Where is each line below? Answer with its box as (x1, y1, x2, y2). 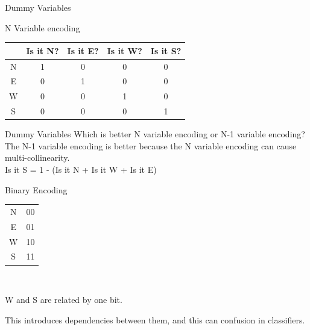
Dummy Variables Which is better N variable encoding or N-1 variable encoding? (5, 128, 305, 140)
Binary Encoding (5, 183, 68, 196)
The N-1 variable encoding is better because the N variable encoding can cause (5, 139, 297, 152)
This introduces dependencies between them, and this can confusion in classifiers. (5, 313, 305, 326)
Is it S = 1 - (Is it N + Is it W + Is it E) (5, 163, 157, 175)
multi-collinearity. (5, 151, 70, 164)
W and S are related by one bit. (5, 293, 122, 306)
